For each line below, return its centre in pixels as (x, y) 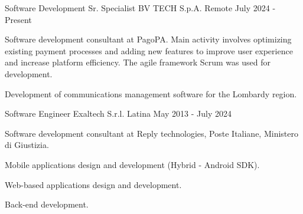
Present (18, 19)
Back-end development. (47, 204)
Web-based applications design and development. (93, 184)
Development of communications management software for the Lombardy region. (151, 93)
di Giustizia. (27, 145)
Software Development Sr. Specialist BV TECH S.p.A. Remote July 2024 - (140, 8)
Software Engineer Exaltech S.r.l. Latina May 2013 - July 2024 (118, 113)
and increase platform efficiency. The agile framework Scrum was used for (138, 62)
